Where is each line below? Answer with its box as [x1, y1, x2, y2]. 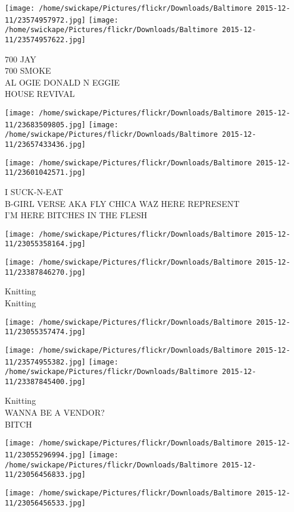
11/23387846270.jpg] [5, 268, 86, 277]
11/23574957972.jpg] [5, 15, 86, 24]
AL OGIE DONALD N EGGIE [5, 76, 120, 88]
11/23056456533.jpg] [5, 498, 86, 507]
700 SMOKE [5, 64, 51, 77]
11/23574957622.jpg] [5, 35, 86, 44]
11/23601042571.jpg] [5, 168, 86, 177]
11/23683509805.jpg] [5, 120, 86, 129]
